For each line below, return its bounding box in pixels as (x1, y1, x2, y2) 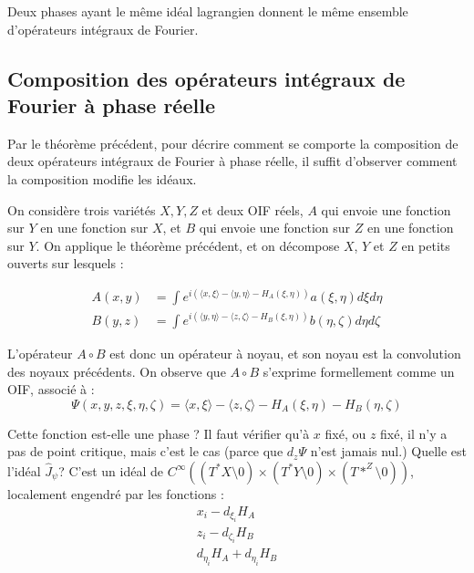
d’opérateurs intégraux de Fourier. (7, 19, 199, 38)
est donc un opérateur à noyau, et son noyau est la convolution (109, 344, 461, 362)
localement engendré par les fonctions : (7, 484, 224, 503)
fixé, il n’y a (380, 423, 448, 443)
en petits (401, 235, 450, 255)
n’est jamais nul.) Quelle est (310, 442, 467, 461)
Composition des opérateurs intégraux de (7, 64, 406, 92)
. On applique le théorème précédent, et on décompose (36, 235, 340, 255)
